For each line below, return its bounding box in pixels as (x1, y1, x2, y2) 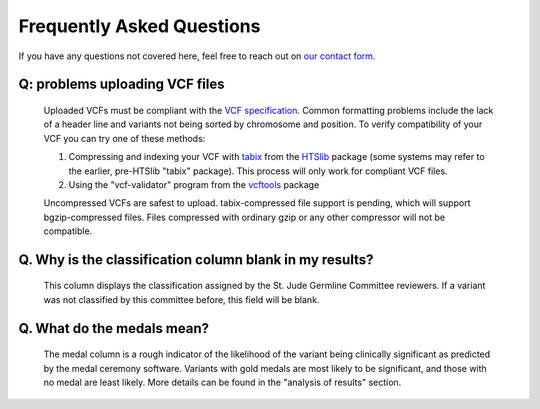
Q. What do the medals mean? (18, 320, 210, 337)
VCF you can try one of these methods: (43, 132, 206, 144)
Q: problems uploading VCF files (18, 76, 225, 93)
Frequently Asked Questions (18, 15, 261, 37)
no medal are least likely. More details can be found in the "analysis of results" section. (43, 376, 402, 389)
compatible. (43, 225, 93, 237)
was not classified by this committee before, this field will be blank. (43, 293, 320, 305)
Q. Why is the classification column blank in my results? (18, 251, 374, 268)
